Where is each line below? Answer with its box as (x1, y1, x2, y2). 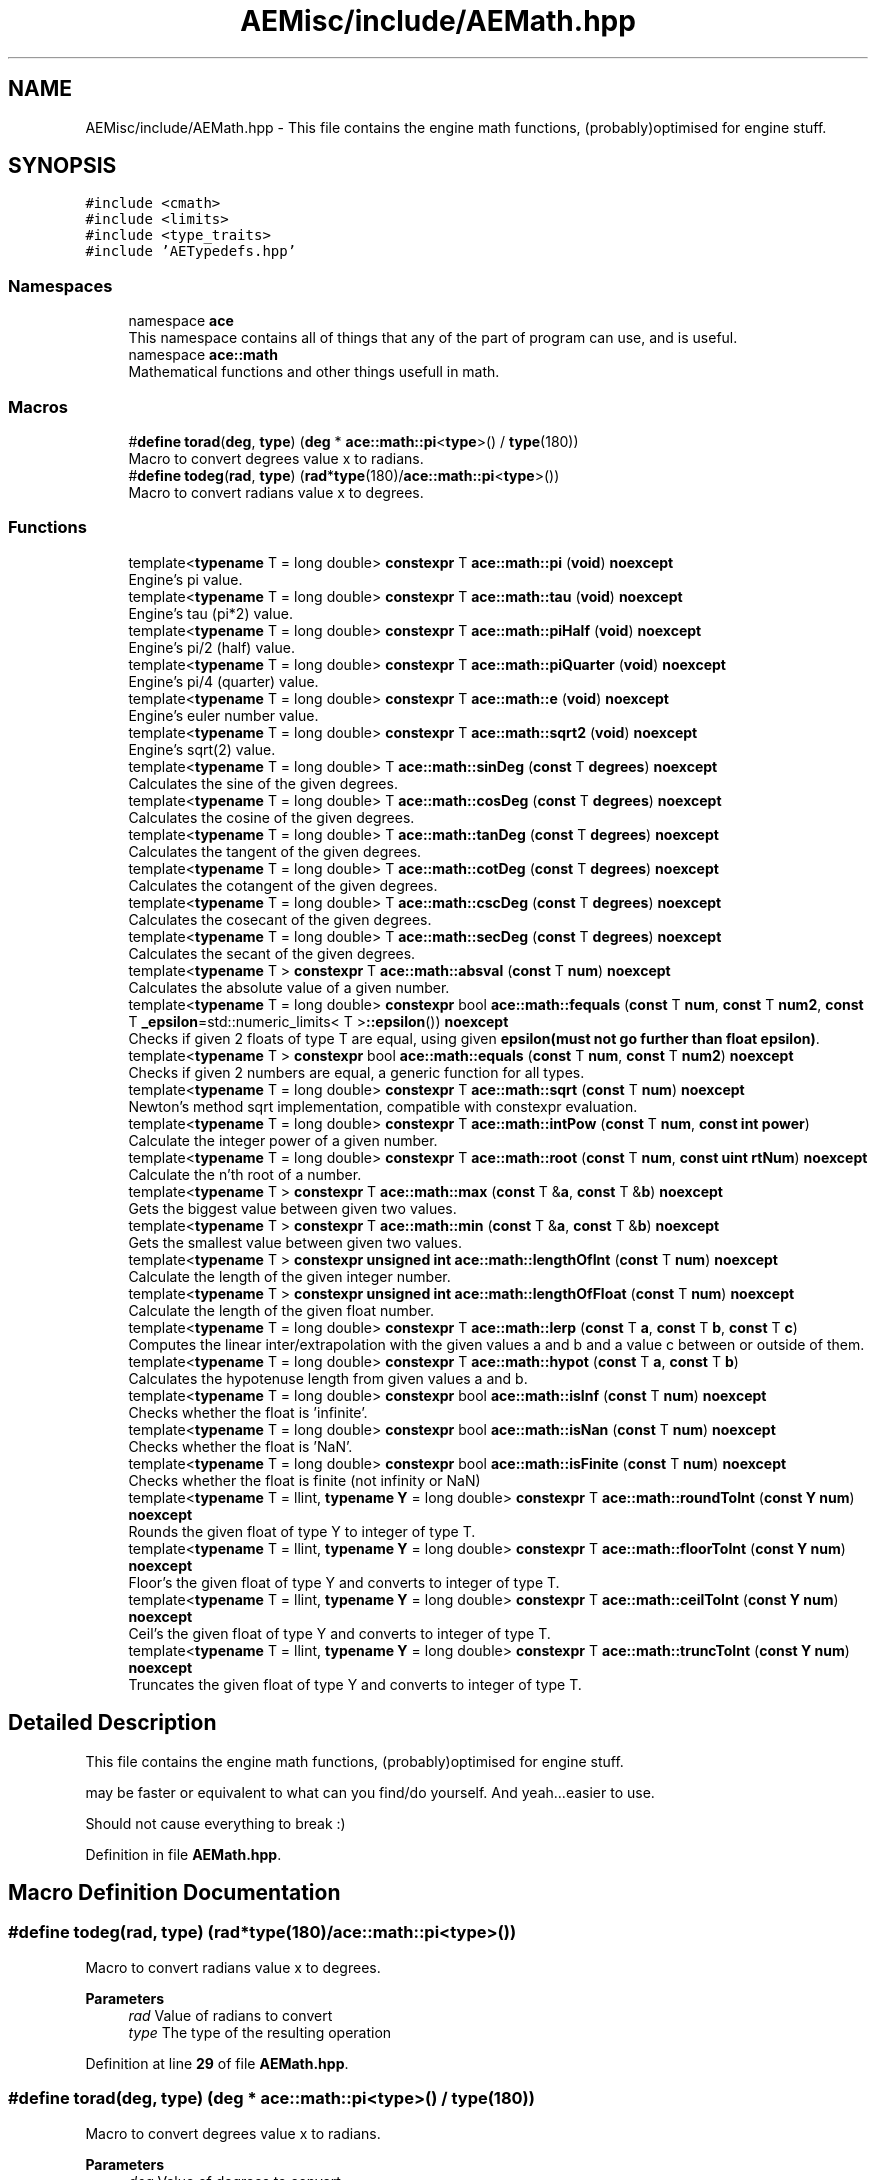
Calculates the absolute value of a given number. (128, 978, 450, 996)
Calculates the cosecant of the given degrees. (128, 910, 432, 928)
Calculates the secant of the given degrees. (128, 944, 416, 962)
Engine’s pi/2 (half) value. (128, 638, 295, 656)
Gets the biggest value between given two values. (128, 1199, 457, 1217)
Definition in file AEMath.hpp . (85, 1845, 282, 1863)
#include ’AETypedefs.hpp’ (85, 243, 297, 260)
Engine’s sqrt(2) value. (128, 740, 276, 758)
